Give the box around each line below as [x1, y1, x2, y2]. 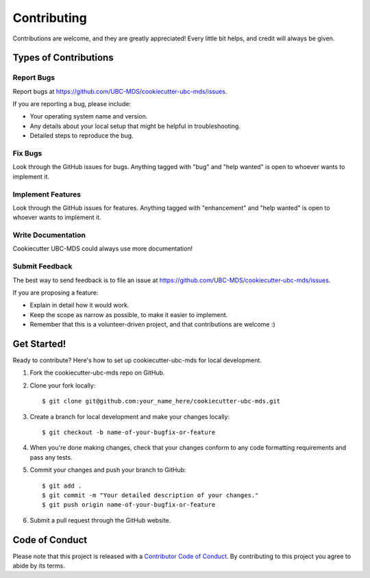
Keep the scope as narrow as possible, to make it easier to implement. [29, 310, 228, 318]
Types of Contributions [12, 52, 114, 64]
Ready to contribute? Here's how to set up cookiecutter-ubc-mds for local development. [12, 356, 262, 364]
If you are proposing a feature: [12, 288, 99, 297]
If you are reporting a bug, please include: [12, 100, 132, 108]
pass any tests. [29, 453, 73, 462]
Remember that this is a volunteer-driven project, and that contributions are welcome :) [29, 321, 275, 329]
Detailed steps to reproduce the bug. [29, 131, 134, 140]
